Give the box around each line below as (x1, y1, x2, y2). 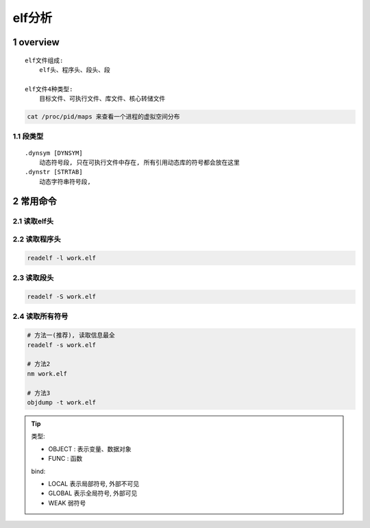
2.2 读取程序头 (12, 235, 61, 244)
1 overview (12, 36, 60, 48)
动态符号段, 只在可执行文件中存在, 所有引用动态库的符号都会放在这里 (38, 158, 240, 167)
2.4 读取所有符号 (12, 312, 69, 322)
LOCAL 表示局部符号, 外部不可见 (48, 479, 140, 488)
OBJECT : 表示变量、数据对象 (48, 444, 132, 453)
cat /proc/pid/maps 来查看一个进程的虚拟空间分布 (27, 113, 180, 121)
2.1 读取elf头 (12, 216, 54, 226)
